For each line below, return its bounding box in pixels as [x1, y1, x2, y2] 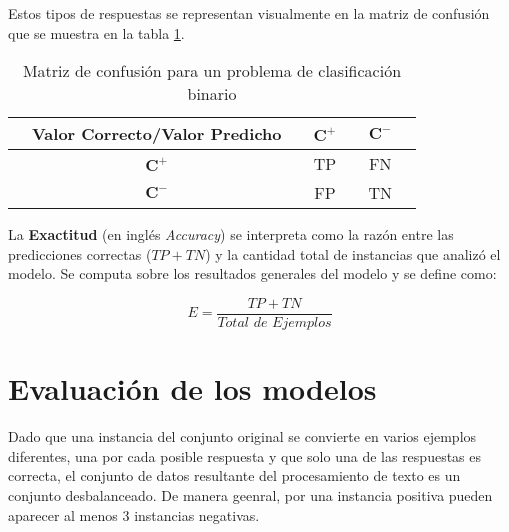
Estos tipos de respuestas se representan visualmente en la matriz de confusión [8, 3, 490, 23]
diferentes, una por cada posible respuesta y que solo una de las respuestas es [8, 445, 482, 466]
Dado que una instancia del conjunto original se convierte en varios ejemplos [8, 426, 477, 447]
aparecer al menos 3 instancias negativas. [8, 504, 260, 525]
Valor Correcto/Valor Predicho [32, 122, 282, 146]
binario [187, 82, 237, 106]
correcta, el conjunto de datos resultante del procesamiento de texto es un [8, 465, 461, 486]
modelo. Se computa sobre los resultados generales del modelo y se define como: [8, 263, 497, 284]
